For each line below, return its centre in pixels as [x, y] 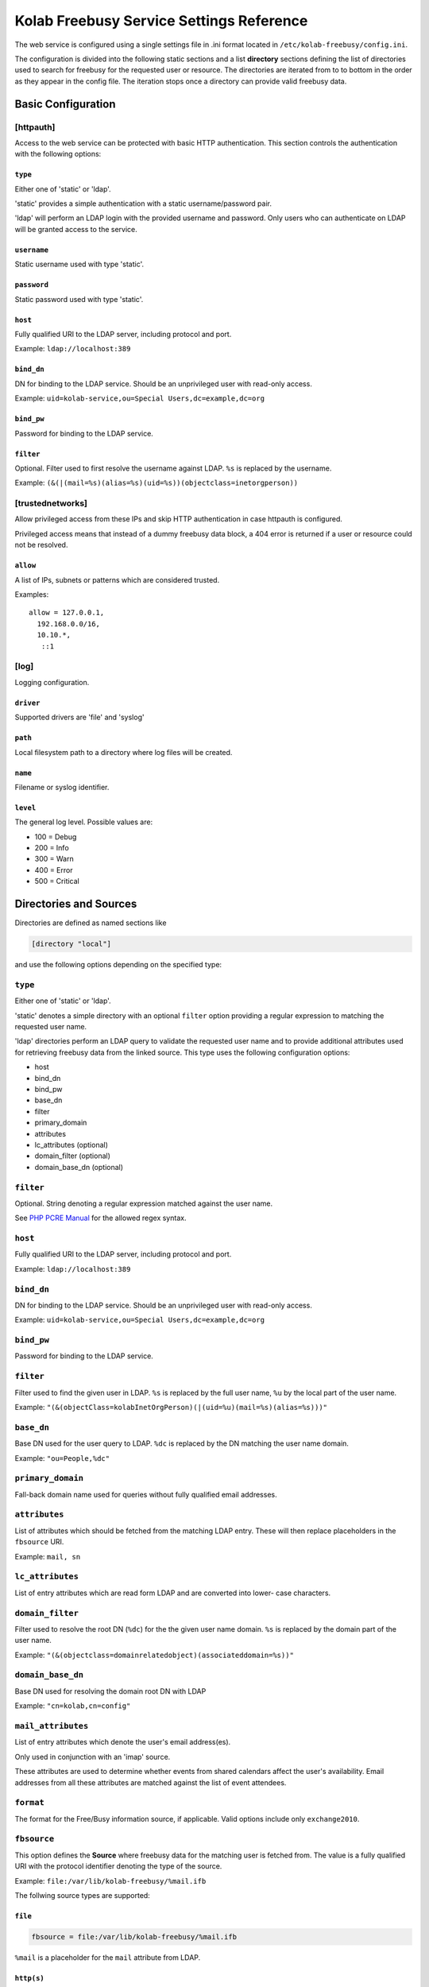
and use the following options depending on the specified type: [118, 965]
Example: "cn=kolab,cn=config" [73, 1706]
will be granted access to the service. [76, 229]
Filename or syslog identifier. [62, 787]
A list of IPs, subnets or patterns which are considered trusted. [117, 579]
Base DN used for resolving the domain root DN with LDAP [110, 1691]
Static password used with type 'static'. [79, 299]
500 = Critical [57, 881]
